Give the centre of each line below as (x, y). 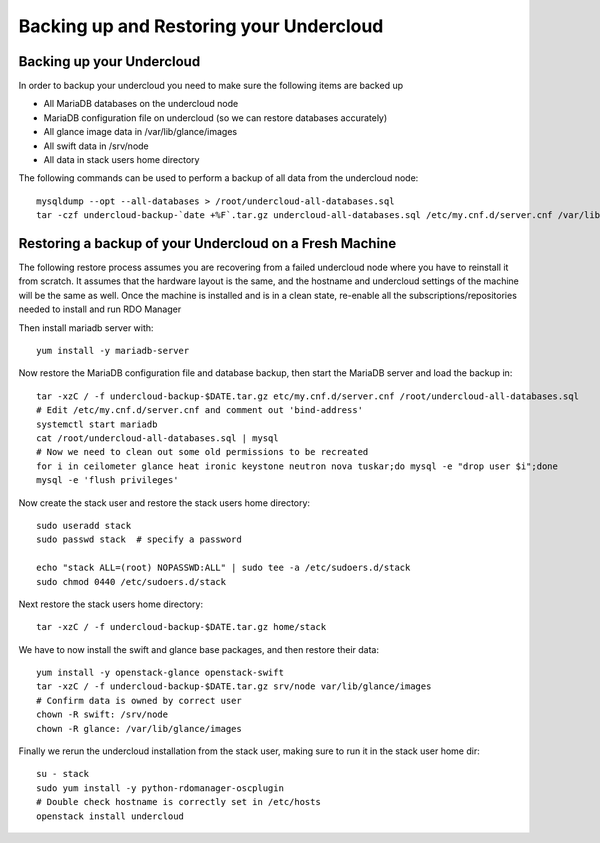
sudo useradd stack (84, 525)
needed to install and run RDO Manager (100, 309)
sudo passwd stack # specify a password (139, 539)
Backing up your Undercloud (109, 61)
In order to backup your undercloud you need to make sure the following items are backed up (211, 86)
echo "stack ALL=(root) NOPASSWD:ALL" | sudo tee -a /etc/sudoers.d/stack (223, 568)
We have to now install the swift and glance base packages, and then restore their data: (199, 649)
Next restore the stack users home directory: (111, 604)
